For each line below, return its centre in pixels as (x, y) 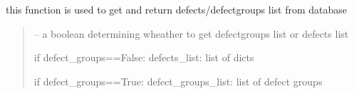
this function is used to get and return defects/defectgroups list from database (177, 9)
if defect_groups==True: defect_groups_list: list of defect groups (178, 81)
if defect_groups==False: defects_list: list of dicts (144, 57)
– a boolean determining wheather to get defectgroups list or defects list (191, 33)
